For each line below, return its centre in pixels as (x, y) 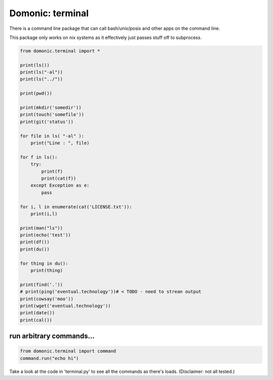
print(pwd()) (36, 93)
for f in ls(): (39, 157)
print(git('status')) (47, 122)
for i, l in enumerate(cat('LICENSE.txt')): (76, 207)
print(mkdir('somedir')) (51, 108)
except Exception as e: (60, 185)
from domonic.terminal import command (68, 351)
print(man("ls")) (41, 228)
